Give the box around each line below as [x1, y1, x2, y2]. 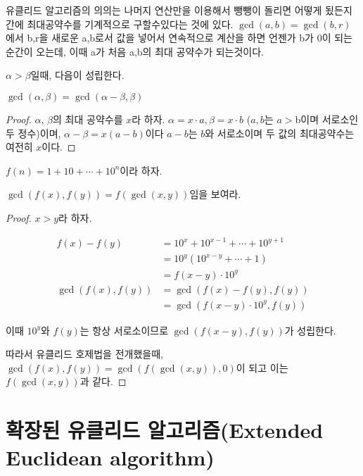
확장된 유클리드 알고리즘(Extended [6, 415, 324, 444]
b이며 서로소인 [295, 111, 359, 126]
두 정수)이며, [6, 125, 61, 140]
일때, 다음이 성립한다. [30, 68, 125, 82]
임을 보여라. [189, 187, 241, 201]
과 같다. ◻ [79, 374, 127, 389]
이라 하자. [120, 163, 163, 177]
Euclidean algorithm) [6, 443, 215, 472]
